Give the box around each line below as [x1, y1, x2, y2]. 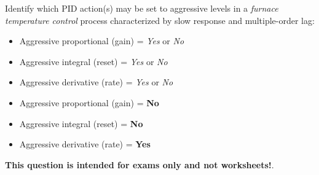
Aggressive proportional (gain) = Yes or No [19, 34, 184, 47]
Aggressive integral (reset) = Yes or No [19, 55, 168, 68]
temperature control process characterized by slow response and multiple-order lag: [5, 14, 315, 26]
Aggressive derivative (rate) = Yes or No [19, 76, 173, 88]
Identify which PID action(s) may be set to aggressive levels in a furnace [5, 2, 278, 14]
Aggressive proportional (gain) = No [19, 96, 159, 109]
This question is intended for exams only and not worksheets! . [5, 158, 274, 171]
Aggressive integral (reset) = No [19, 117, 143, 130]
